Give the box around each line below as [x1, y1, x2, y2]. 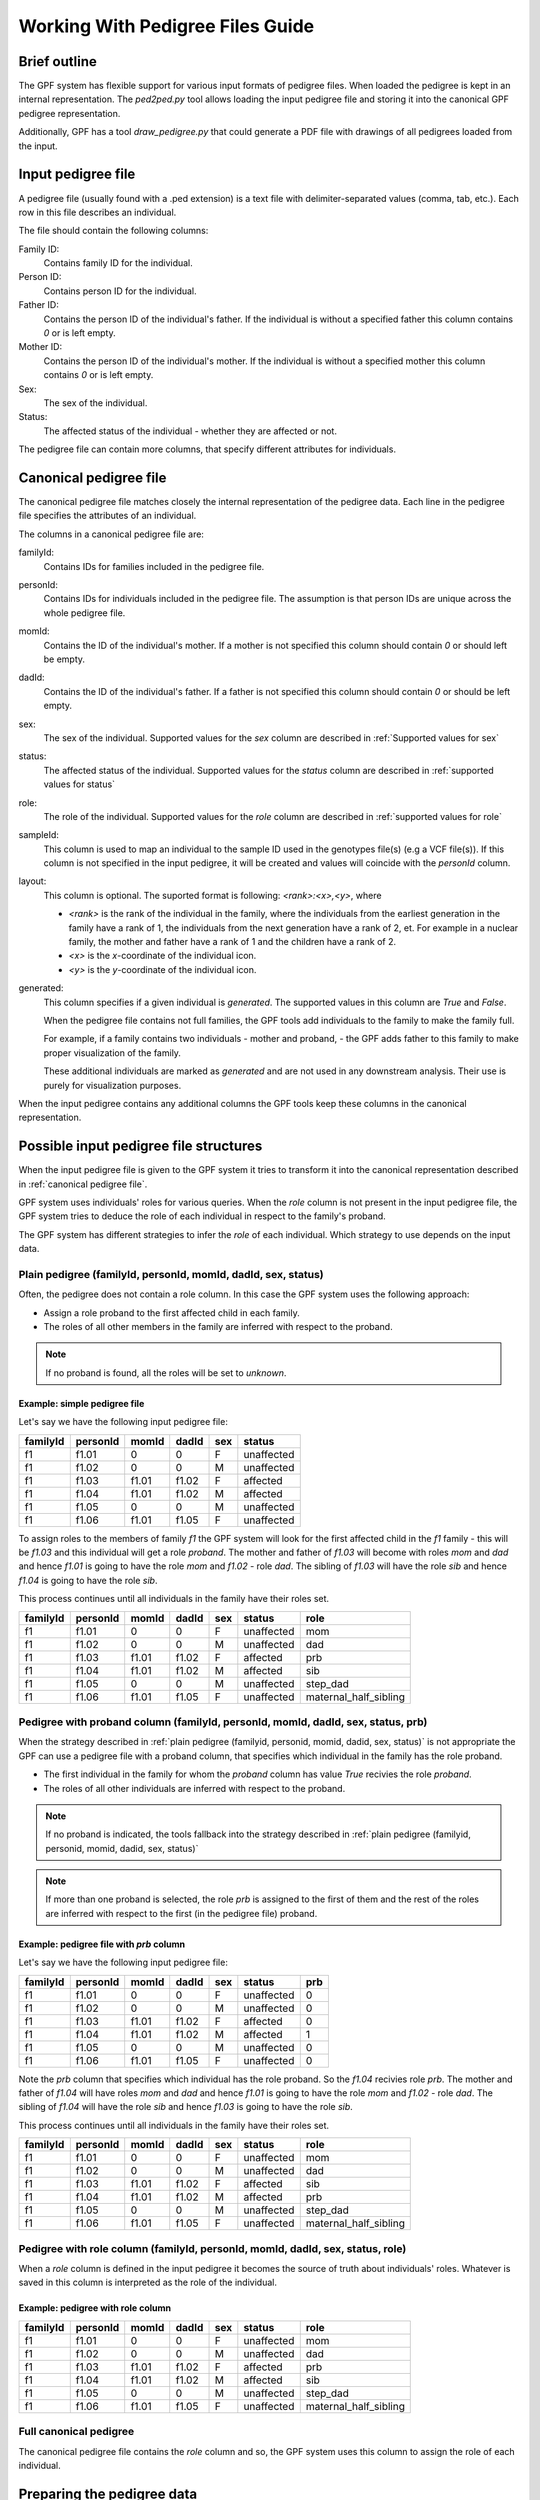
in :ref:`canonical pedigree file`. [18, 1178, 148, 1190]
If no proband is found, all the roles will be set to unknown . [45, 1366, 287, 1379]
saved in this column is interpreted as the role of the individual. [18, 2276, 277, 2289]
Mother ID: [18, 341, 63, 353]
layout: [18, 875, 47, 887]
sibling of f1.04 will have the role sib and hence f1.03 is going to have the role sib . [18, 2101, 354, 2113]
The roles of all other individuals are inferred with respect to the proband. [43, 1782, 346, 1794]
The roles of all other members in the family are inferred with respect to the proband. [43, 1321, 394, 1333]
